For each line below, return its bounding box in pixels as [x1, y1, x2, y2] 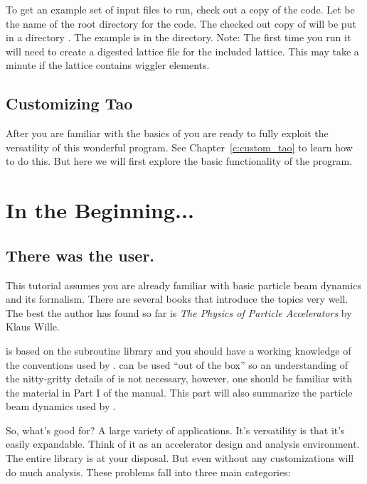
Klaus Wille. [6, 319, 60, 334]
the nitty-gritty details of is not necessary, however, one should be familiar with [6, 371, 353, 386]
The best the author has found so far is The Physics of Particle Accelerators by [6, 305, 352, 320]
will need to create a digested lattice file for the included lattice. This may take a [6, 43, 359, 58]
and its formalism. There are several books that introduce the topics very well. [6, 291, 349, 306]
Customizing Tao [6, 92, 133, 114]
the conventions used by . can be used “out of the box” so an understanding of [6, 357, 349, 372]
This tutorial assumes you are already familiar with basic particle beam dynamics [6, 277, 361, 292]
